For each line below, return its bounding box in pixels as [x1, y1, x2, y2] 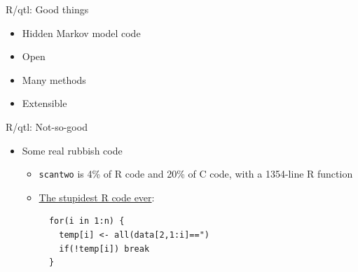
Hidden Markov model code [22, 25, 141, 40]
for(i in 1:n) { [48, 216, 125, 227]
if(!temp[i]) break [59, 243, 150, 254]
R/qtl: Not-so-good [6, 119, 88, 134]
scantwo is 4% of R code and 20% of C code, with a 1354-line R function [39, 166, 353, 181]
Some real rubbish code [22, 143, 123, 157]
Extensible [22, 96, 67, 110]
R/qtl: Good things [6, 2, 89, 16]
